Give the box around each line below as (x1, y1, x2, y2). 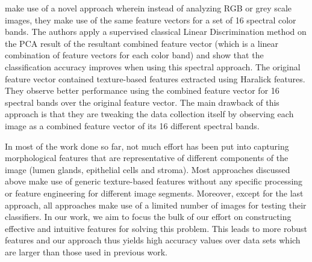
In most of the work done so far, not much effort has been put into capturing (5, 139, 289, 152)
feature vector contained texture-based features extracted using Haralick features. (5, 72, 305, 85)
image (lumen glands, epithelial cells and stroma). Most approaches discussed (5, 163, 290, 175)
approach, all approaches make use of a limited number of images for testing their (5, 198, 307, 211)
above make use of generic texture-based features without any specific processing (5, 175, 303, 187)
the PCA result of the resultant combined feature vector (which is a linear (5, 37, 279, 49)
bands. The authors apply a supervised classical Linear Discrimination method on (5, 25, 307, 38)
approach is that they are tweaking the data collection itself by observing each (5, 108, 294, 120)
